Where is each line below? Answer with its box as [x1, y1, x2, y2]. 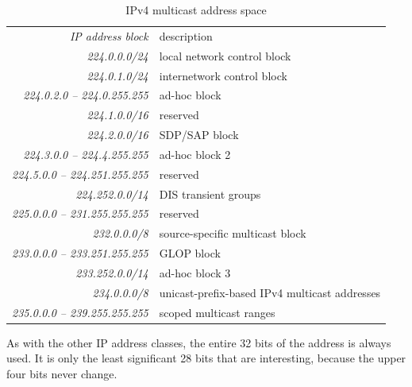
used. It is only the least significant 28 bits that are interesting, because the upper [6, 350, 406, 366]
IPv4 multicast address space [125, 2, 267, 17]
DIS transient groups [159, 185, 261, 202]
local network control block [159, 47, 291, 64]
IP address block [69, 27, 148, 44]
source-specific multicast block [159, 225, 306, 242]
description [159, 27, 213, 44]
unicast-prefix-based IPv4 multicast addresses [159, 284, 381, 300]
